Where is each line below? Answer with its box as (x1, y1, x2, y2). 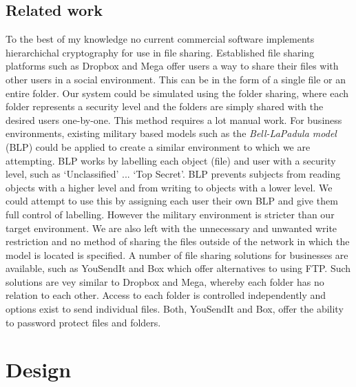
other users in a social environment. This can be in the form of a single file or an (6, 72, 346, 86)
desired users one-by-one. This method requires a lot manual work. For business (6, 112, 342, 127)
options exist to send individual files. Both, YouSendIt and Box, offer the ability (6, 302, 344, 316)
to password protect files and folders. (6, 315, 161, 329)
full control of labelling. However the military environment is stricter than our (6, 207, 335, 221)
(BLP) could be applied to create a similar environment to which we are (6, 139, 311, 154)
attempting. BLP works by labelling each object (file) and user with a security (6, 153, 336, 167)
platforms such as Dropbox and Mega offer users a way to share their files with (6, 59, 339, 73)
